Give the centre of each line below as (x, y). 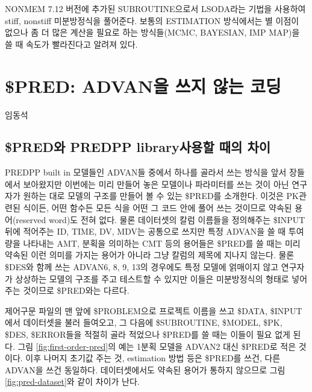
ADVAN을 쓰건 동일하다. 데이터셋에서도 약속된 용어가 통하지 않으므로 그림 (145, 369)
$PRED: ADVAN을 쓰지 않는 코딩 (143, 85)
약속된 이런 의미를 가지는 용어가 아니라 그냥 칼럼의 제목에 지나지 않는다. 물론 (150, 255)
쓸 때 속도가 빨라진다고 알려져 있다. (71, 44)
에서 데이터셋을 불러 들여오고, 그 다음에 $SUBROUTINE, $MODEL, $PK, (144, 322)
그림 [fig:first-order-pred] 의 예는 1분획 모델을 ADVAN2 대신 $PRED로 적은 (157, 346)
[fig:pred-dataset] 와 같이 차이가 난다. (72, 381)
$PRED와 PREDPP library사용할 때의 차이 (138, 147)
